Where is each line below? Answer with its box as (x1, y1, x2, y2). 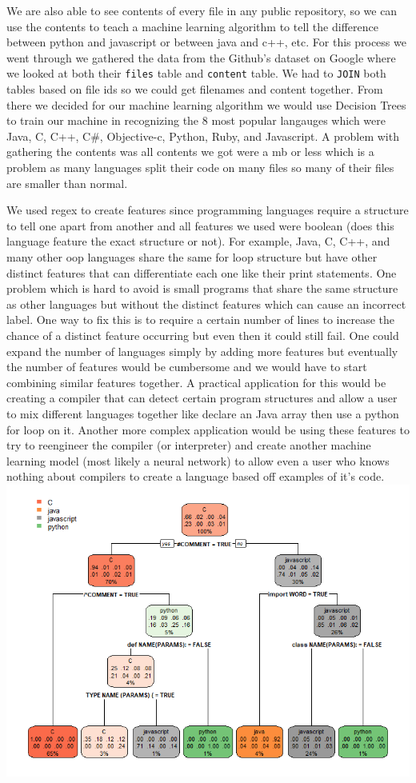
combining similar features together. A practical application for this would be (6, 374, 386, 390)
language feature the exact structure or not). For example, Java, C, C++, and (6, 233, 390, 250)
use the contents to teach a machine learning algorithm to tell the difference (6, 18, 378, 34)
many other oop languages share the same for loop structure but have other (6, 248, 378, 265)
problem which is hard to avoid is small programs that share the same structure (6, 280, 398, 297)
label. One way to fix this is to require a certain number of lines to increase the (6, 311, 395, 328)
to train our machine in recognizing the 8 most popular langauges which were (6, 112, 386, 129)
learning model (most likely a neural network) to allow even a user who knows (6, 452, 390, 469)
